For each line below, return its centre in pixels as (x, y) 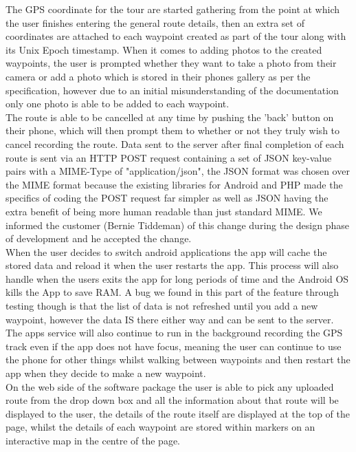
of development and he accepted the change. (99, 238)
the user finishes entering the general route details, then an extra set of (155, 22)
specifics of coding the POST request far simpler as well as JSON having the (167, 198)
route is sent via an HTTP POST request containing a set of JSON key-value (169, 157)
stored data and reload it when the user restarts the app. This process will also (172, 265)
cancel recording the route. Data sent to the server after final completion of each (175, 143)
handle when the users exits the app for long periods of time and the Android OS (177, 278)
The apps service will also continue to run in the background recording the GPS (174, 333)
